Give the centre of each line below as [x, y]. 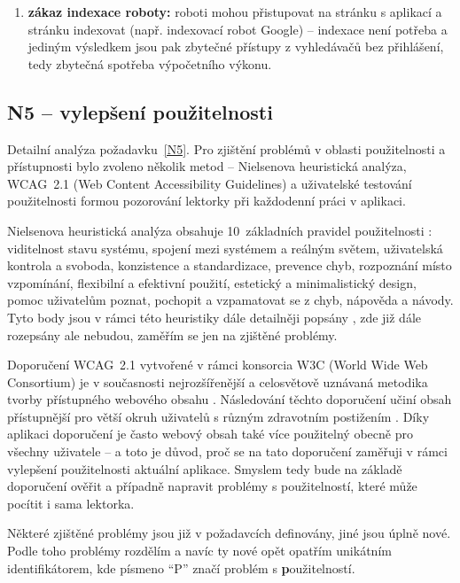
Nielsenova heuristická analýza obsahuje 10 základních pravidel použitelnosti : [220, 230]
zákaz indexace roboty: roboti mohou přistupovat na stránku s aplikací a [235, 12]
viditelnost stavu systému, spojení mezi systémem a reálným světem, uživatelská [225, 248]
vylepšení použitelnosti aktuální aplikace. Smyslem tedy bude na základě [205, 468]
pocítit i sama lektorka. [71, 503]
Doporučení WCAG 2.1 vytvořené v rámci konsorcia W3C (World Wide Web [218, 365]
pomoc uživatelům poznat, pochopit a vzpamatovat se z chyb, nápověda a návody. [230, 300]
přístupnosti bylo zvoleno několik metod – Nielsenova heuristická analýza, [207, 166]
